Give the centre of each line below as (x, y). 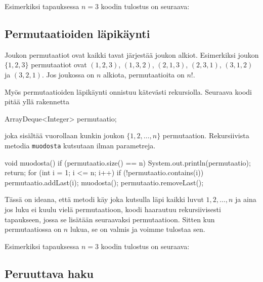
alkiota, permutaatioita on (144, 74)
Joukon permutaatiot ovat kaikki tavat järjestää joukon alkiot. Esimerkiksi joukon (132, 54)
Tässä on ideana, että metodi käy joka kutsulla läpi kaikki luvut (104, 199)
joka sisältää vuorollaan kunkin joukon (64, 135)
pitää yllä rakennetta (37, 102)
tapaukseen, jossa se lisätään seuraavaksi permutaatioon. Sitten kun (110, 219)
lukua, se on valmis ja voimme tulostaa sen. (138, 229)
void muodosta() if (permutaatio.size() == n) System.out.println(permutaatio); (128, 162)
